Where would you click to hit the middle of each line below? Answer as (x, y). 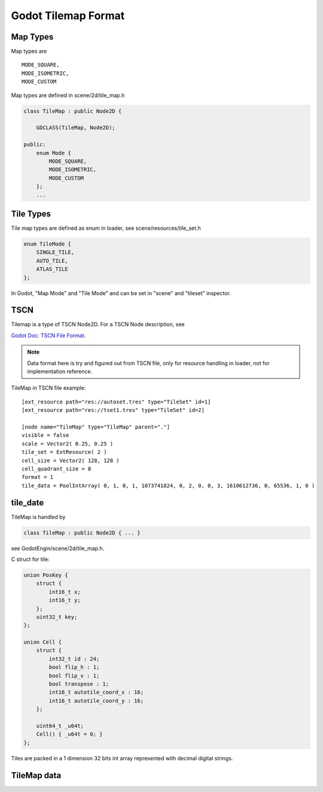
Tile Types (31, 213)
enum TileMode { (48, 244)
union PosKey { (46, 575)
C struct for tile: (31, 559)
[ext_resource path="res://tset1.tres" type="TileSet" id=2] (113, 410)
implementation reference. (60, 372)
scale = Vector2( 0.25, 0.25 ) (68, 444)
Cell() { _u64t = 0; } (69, 734)
